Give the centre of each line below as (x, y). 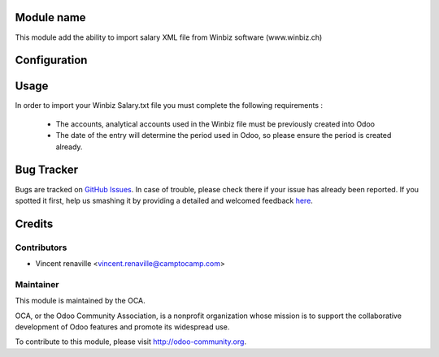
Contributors (41, 247)
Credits (34, 224)
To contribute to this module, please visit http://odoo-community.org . (131, 342)
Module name (50, 17)
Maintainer (37, 284)
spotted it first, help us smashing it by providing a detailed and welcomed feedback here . (164, 200)
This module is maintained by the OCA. (80, 301)
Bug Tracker (47, 170)
